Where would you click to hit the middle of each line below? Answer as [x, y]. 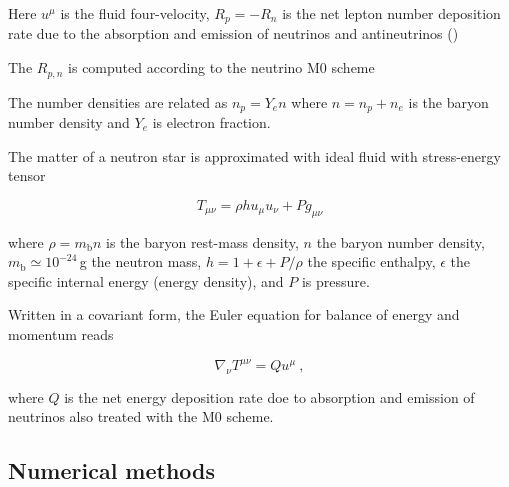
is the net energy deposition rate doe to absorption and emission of [269, 396]
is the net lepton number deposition [391, 13]
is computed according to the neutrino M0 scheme [221, 67]
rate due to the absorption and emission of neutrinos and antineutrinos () [233, 33]
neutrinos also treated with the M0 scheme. [141, 416]
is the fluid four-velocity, [135, 13]
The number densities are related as [118, 101]
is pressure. [335, 280]
